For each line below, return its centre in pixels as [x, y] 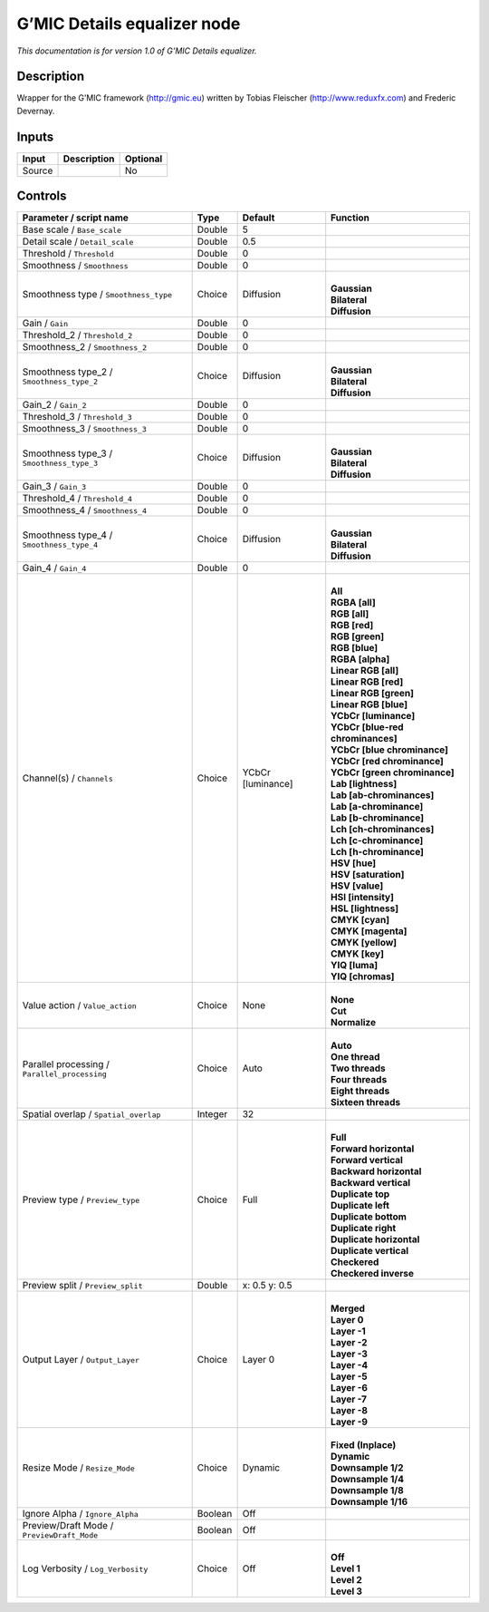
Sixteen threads [366, 1102]
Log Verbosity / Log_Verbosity [85, 1568]
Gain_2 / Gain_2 [54, 405]
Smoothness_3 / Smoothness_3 [84, 429]
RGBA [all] [353, 603]
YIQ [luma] [355, 966]
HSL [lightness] [364, 908]
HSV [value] [357, 886]
